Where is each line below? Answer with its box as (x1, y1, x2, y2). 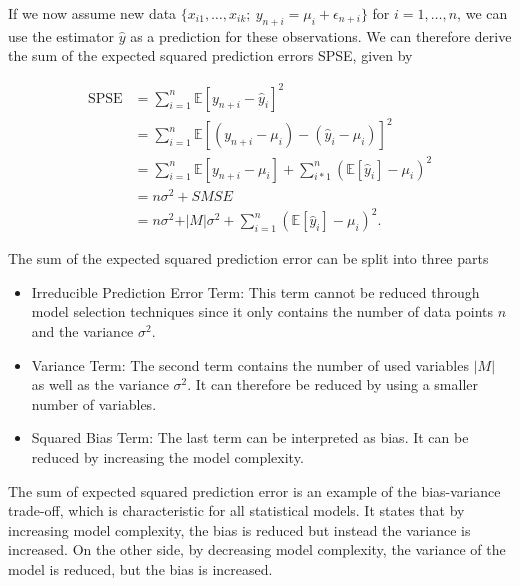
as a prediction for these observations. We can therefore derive (130, 25, 512, 46)
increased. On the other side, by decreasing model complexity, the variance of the (8, 539, 506, 560)
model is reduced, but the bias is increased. (8, 558, 273, 579)
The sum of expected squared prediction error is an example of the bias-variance (8, 480, 501, 501)
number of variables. (31, 393, 157, 414)
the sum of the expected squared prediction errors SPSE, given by (8, 45, 413, 66)
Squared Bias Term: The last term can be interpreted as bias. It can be (31, 427, 469, 448)
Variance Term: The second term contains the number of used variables (31, 354, 469, 375)
